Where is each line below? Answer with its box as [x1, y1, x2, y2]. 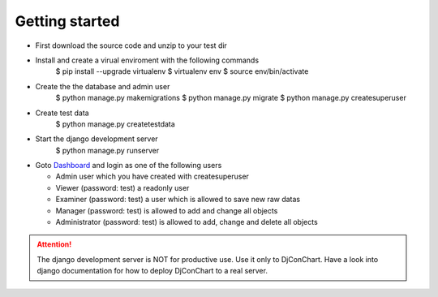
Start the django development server [35, 134, 158, 144]
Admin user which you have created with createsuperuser [55, 171, 249, 182]
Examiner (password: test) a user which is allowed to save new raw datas [55, 195, 300, 204]
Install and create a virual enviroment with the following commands [35, 55, 260, 65]
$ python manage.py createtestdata [55, 118, 176, 129]
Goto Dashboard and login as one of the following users [35, 161, 222, 170]
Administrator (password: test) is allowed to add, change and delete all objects [55, 217, 318, 227]
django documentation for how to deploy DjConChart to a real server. [36, 266, 268, 276]
